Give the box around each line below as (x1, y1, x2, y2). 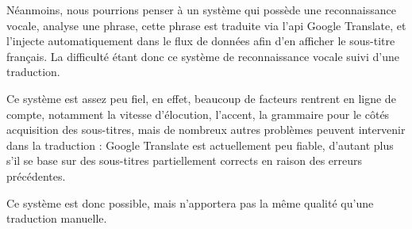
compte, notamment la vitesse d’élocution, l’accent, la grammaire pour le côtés (6, 105, 390, 122)
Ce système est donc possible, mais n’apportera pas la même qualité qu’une (6, 194, 374, 211)
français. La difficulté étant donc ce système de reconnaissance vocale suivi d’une (6, 48, 399, 64)
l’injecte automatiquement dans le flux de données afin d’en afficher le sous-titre (6, 32, 395, 49)
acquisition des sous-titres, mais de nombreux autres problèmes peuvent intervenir (6, 121, 406, 138)
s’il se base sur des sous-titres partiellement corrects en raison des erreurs (6, 152, 363, 169)
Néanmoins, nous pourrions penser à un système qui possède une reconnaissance (6, 2, 396, 17)
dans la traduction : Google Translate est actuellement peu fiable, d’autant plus (6, 136, 394, 153)
